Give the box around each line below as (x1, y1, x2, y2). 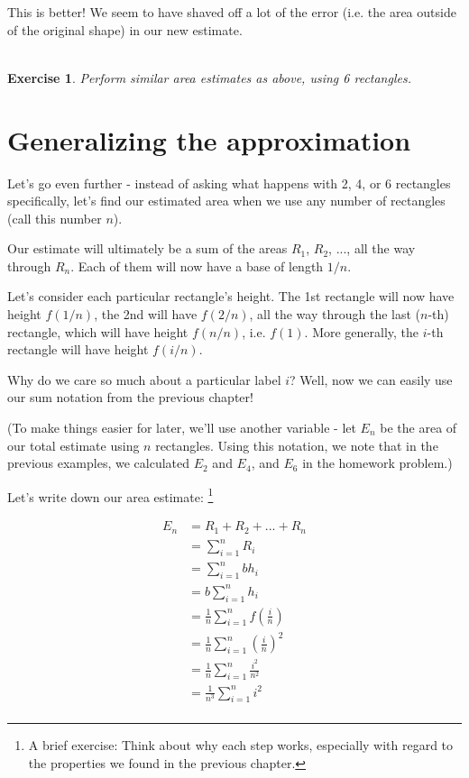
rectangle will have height (7, 340, 149, 359)
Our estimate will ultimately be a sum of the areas (7, 239, 288, 258)
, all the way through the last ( (249, 305, 421, 324)
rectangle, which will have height (7, 322, 189, 341)
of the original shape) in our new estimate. (7, 20, 243, 39)
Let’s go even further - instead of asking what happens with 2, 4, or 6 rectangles (7, 173, 451, 192)
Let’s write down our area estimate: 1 (7, 484, 214, 506)
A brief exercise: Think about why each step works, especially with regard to (28, 736, 454, 755)
